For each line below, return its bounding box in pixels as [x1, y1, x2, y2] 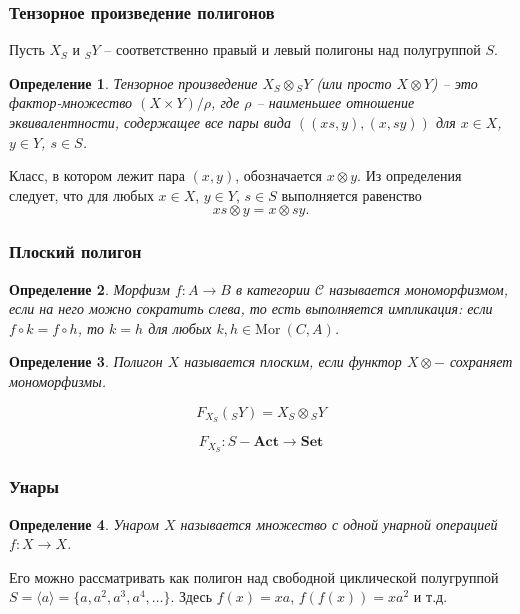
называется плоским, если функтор [184, 351, 402, 372]
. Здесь [170, 586, 213, 607]
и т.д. [413, 586, 448, 607]
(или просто [316, 72, 392, 93]
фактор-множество [9, 92, 133, 113]
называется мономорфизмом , [329, 278, 508, 299]
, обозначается [235, 165, 322, 186]
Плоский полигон [9, 239, 142, 264]
